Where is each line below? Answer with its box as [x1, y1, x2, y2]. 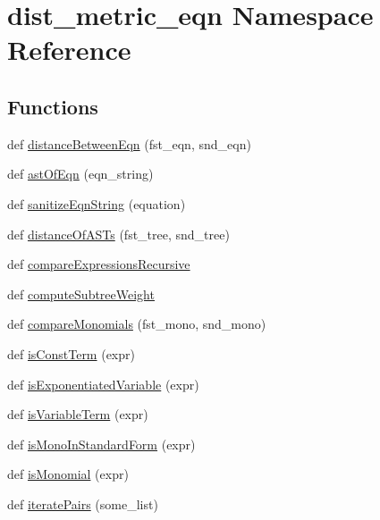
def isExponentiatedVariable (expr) [7, 374, 199, 393]
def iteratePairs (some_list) [7, 494, 158, 513]
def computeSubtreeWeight [7, 284, 155, 303]
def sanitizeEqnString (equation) [7, 194, 186, 213]
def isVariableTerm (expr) [7, 405, 148, 424]
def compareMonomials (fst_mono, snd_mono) [7, 315, 266, 333]
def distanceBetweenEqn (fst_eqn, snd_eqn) [7, 134, 251, 153]
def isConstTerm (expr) [7, 344, 135, 363]
